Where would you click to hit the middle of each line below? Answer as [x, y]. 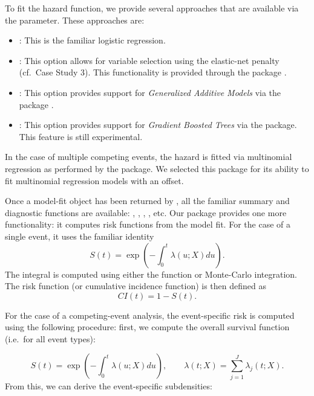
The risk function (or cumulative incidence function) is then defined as [136, 286]
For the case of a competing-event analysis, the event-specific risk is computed [150, 315]
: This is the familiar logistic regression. [92, 40]
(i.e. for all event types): [50, 338]
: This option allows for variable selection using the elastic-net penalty [149, 60]
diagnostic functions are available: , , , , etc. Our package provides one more [146, 212]
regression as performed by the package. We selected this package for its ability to [157, 168]
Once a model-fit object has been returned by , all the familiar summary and [147, 201]
